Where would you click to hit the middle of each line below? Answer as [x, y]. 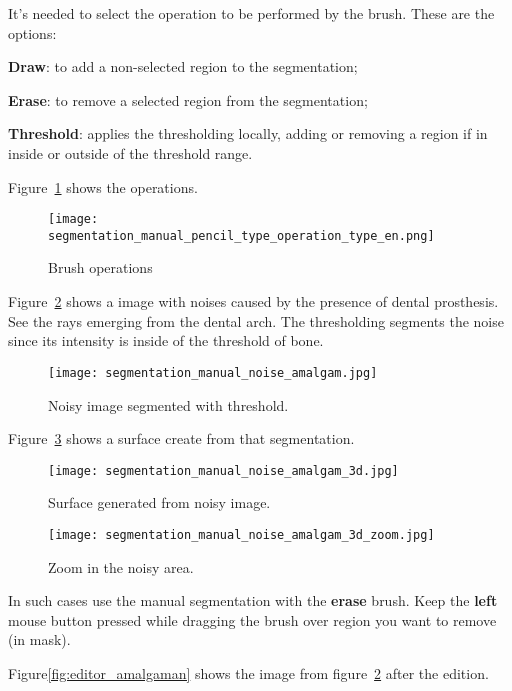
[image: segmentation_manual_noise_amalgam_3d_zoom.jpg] [241, 534]
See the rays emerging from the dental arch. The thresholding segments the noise [256, 320]
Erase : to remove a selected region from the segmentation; [188, 99]
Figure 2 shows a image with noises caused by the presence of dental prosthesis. [253, 301]
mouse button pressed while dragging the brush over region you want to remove [252, 619]
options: [32, 32]
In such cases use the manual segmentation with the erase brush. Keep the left [253, 600]
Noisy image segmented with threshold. [168, 404]
